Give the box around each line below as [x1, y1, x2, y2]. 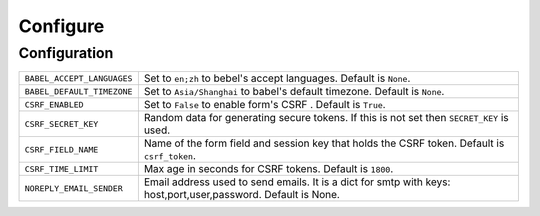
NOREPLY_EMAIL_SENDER [24, 183, 124, 194]
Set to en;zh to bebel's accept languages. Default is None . [143, 71, 411, 85]
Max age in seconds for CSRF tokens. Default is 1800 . [143, 162, 394, 176]
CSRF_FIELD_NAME [24, 144, 99, 155]
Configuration [18, 44, 114, 62]
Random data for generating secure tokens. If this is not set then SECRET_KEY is [143, 111, 509, 125]
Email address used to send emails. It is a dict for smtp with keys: [143, 175, 451, 189]
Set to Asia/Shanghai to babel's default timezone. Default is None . [143, 85, 445, 99]
